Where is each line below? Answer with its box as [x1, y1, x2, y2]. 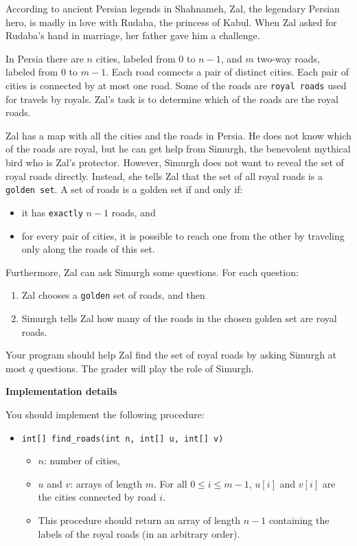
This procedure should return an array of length [38, 512, 241, 527]
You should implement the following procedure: [5, 407, 205, 421]
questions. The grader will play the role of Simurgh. [36, 361, 254, 375]
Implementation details [5, 384, 117, 398]
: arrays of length [70, 476, 143, 490]
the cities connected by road [38, 490, 157, 504]
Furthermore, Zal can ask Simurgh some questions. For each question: [5, 264, 299, 279]
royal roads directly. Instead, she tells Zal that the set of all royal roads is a [5, 168, 323, 183]
